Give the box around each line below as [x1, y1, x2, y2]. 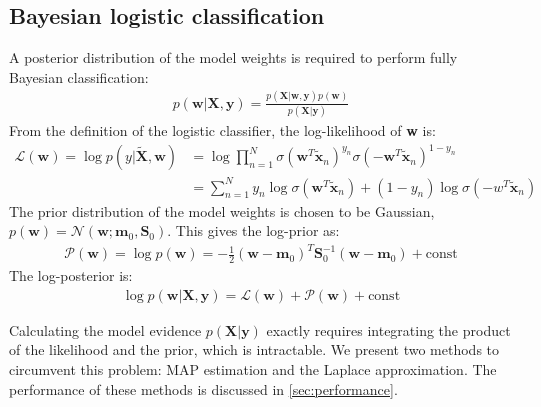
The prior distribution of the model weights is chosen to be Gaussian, [9, 200, 435, 221]
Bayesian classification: [9, 66, 149, 87]
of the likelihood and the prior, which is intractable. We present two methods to [9, 339, 500, 360]
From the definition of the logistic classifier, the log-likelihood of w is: [9, 120, 436, 141]
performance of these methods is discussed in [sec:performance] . [9, 378, 398, 399]
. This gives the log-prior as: [167, 220, 340, 241]
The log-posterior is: [9, 265, 133, 286]
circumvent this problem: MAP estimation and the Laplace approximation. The [9, 359, 497, 380]
